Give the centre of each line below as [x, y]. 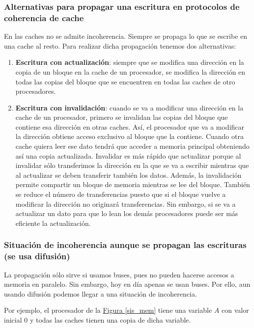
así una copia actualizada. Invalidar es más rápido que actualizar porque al [128, 155]
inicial [13, 319]
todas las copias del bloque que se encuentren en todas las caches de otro [125, 81]
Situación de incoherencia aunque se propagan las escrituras [125, 245]
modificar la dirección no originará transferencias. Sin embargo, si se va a [126, 204]
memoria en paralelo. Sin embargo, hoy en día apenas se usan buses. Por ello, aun [127, 284]
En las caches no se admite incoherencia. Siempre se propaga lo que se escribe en [126, 36]
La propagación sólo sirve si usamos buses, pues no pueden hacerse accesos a [119, 274]
